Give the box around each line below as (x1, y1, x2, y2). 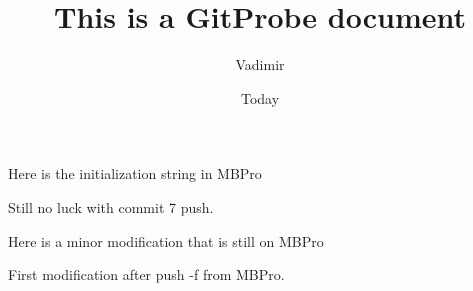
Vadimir (235, 54, 285, 75)
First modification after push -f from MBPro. (8, 264, 285, 285)
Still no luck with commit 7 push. (8, 196, 214, 217)
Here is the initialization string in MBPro (8, 163, 262, 184)
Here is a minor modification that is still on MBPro (8, 230, 324, 251)
